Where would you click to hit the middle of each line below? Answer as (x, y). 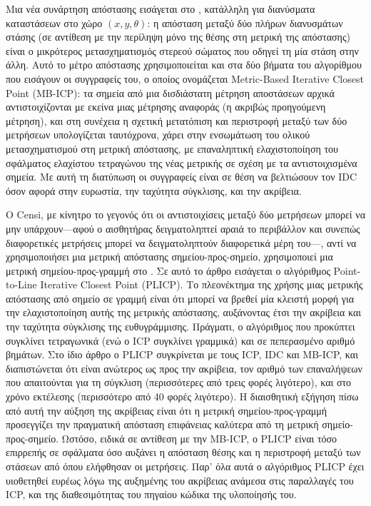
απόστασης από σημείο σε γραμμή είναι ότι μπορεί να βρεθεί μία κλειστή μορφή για (180, 298)
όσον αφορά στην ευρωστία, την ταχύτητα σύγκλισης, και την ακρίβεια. (154, 190)
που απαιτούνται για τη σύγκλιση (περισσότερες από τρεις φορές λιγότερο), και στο (179, 382)
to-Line (21, 284)
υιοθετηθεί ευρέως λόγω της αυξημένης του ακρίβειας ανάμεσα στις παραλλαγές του (180, 480)
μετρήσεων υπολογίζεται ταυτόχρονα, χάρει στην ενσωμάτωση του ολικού (158, 135)
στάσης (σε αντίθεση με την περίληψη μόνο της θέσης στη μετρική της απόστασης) (178, 37)
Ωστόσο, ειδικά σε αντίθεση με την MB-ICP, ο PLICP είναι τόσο (199, 438)
